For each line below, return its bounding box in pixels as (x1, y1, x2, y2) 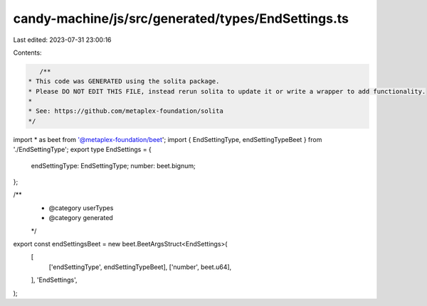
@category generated (48, 214, 113, 222)
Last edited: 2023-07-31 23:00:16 (13, 35, 112, 44)
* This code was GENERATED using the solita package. (28, 77, 220, 85)
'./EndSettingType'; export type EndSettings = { (13, 146, 152, 154)
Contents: (13, 48, 42, 57)
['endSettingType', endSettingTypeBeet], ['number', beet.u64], (48, 263, 232, 271)
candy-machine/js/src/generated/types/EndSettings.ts (13, 11, 349, 26)
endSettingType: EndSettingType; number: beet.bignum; (31, 161, 196, 170)
